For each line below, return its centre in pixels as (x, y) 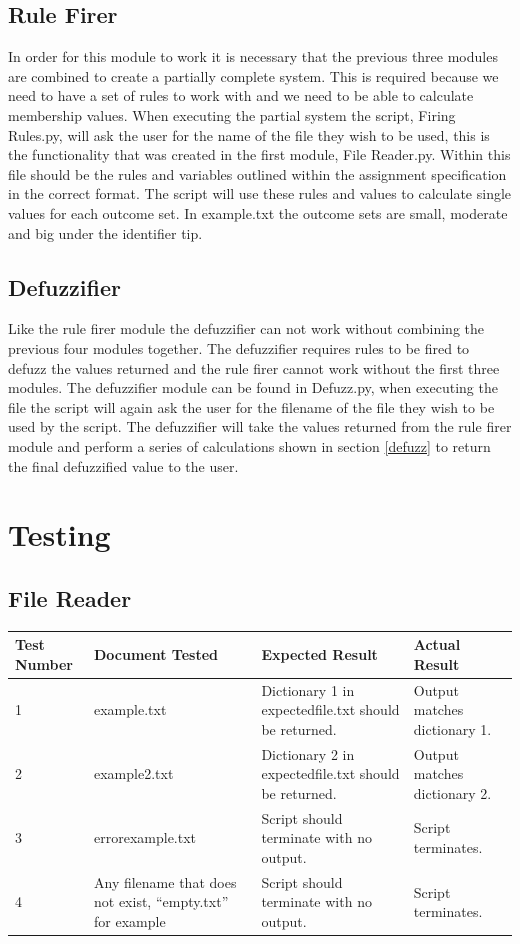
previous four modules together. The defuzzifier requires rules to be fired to (239, 347)
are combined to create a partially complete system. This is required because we (253, 75)
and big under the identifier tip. (105, 232)
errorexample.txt (145, 837)
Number (44, 663)
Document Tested (156, 653)
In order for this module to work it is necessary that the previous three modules (253, 56)
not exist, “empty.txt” (161, 901)
